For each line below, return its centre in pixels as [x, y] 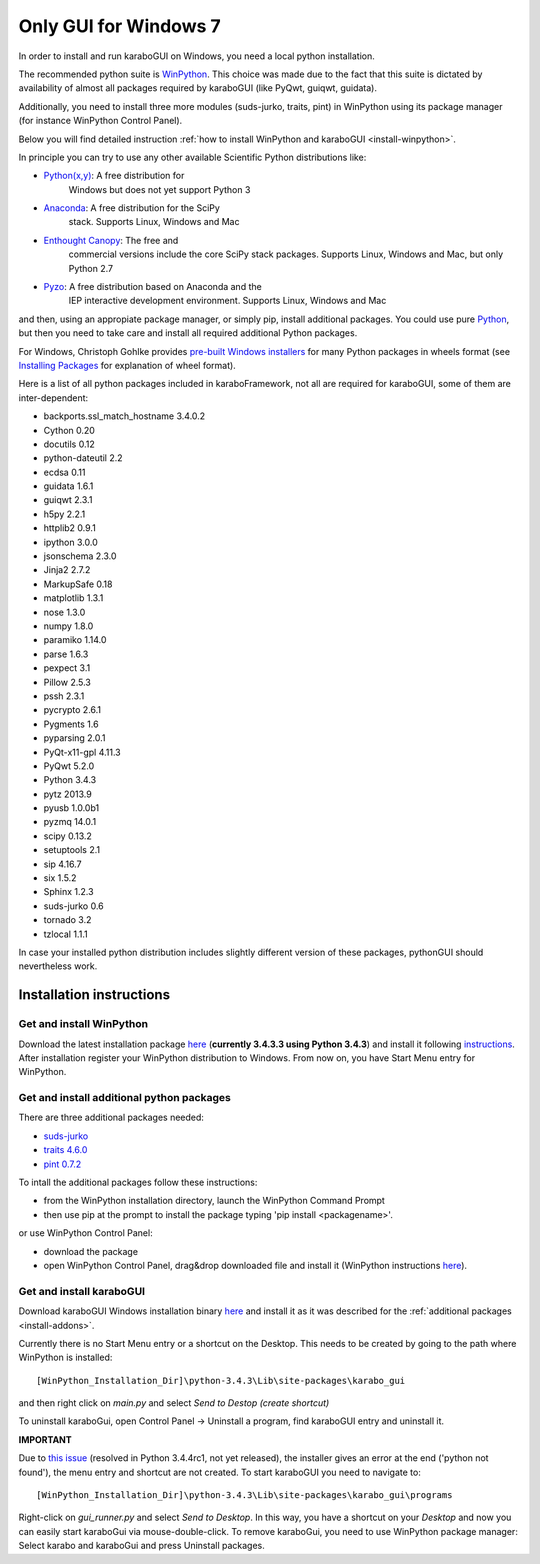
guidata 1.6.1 [68, 486]
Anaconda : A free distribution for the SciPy [131, 208]
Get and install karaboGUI [81, 1291]
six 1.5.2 [60, 878]
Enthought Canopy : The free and [111, 240]
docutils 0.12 [69, 444]
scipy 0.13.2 [67, 836]
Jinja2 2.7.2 [67, 570]
